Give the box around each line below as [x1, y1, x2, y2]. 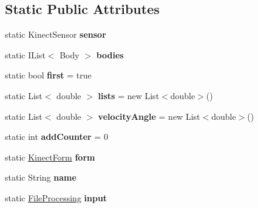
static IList [5, 48, 46, 61]
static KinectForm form [5, 150, 95, 163]
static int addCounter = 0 [5, 130, 108, 143]
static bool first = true [5, 69, 92, 81]
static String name [5, 171, 76, 184]
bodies [96, 48, 124, 61]
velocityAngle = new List [98, 109, 200, 122]
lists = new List [98, 89, 160, 102]
